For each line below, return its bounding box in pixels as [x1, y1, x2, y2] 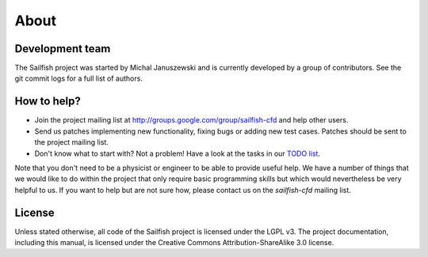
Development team [14, 42, 111, 55]
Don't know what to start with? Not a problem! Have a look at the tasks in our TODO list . [34, 149, 321, 158]
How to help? [14, 95, 81, 108]
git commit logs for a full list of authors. [14, 74, 143, 83]
